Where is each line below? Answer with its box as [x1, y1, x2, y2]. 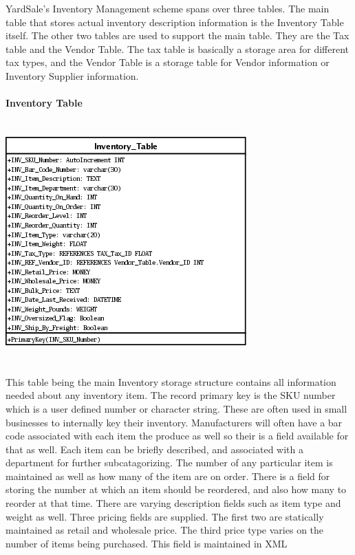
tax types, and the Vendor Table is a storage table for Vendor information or [6, 55, 330, 69]
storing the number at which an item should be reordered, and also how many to [6, 482, 347, 497]
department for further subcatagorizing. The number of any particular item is [6, 455, 333, 470]
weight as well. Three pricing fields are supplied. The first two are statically [6, 509, 324, 523]
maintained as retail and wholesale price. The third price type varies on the [6, 523, 324, 537]
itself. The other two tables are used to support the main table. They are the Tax [6, 28, 349, 43]
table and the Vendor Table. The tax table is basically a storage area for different [6, 41, 349, 56]
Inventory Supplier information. [6, 68, 139, 83]
